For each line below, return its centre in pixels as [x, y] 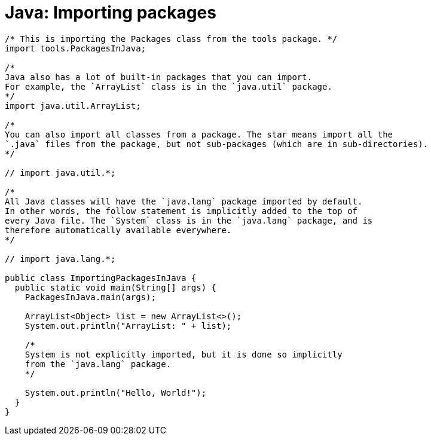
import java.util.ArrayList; [73, 106]
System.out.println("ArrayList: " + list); [128, 326]
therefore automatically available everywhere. [118, 230]
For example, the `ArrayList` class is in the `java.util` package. [169, 86]
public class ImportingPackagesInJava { [101, 278]
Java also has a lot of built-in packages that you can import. [159, 77]
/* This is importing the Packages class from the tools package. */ [171, 39]
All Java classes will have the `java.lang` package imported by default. [184, 201]
